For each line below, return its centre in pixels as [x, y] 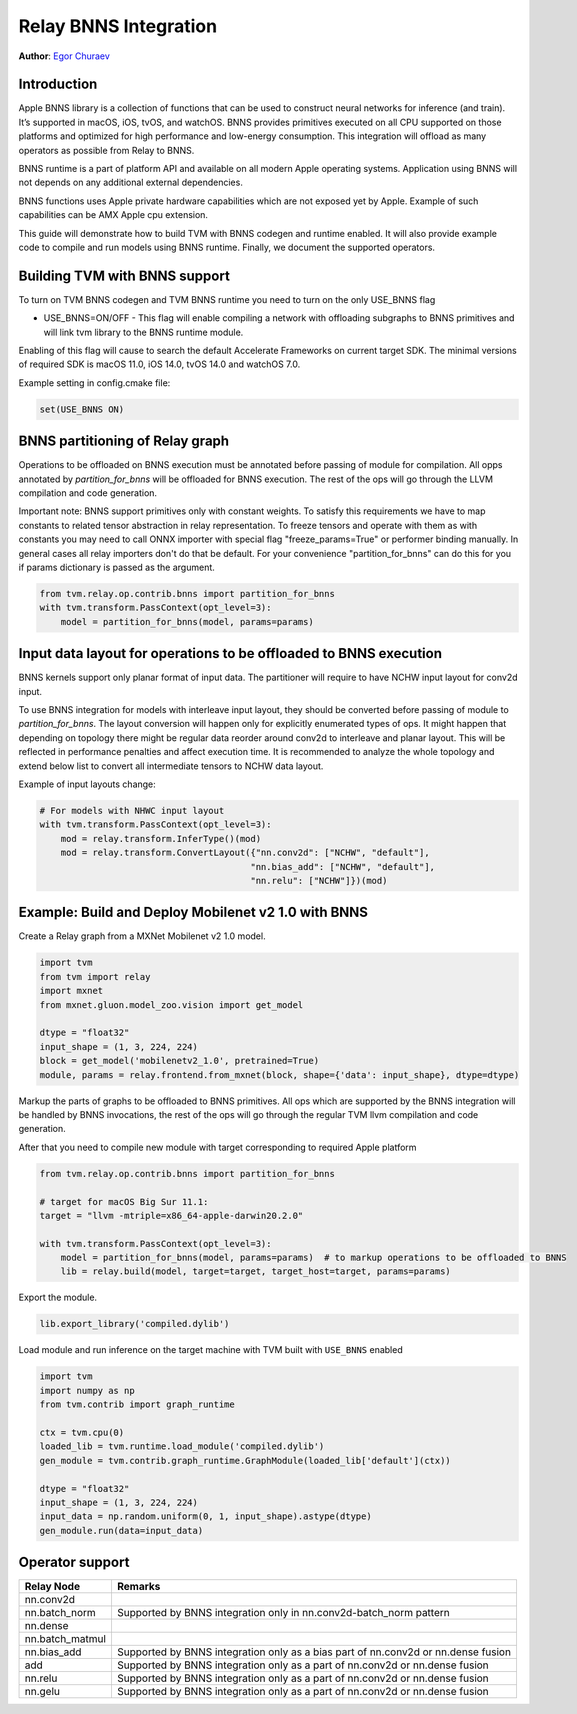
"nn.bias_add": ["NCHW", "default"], [342, 866]
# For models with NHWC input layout [132, 811]
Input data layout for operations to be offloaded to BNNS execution [230, 653]
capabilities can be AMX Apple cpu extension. [113, 215]
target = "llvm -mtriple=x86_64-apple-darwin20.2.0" [171, 1215]
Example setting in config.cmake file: [94, 382]
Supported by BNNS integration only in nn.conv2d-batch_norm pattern [283, 1613]
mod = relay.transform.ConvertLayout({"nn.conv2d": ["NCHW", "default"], [245, 853]
